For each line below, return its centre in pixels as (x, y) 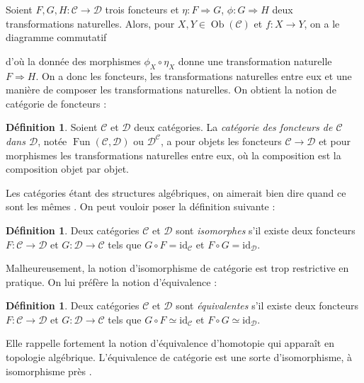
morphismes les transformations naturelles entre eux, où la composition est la (174, 155)
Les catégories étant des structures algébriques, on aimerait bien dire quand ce (176, 192)
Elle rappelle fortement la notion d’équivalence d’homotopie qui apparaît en (170, 343)
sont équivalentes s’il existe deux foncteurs (267, 305)
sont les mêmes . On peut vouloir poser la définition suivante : (141, 206)
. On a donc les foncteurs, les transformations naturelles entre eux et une (194, 75)
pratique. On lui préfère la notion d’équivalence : (112, 281)
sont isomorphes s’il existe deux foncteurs (266, 230)
